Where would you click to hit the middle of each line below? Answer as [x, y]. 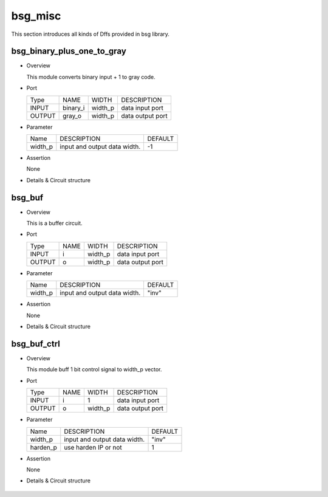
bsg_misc [36, 16]
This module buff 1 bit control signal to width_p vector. [94, 369]
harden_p [44, 447]
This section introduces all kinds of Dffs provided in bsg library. [91, 34]
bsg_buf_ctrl [36, 344]
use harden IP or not [93, 447]
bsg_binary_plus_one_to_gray [69, 51]
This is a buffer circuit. [54, 223]
